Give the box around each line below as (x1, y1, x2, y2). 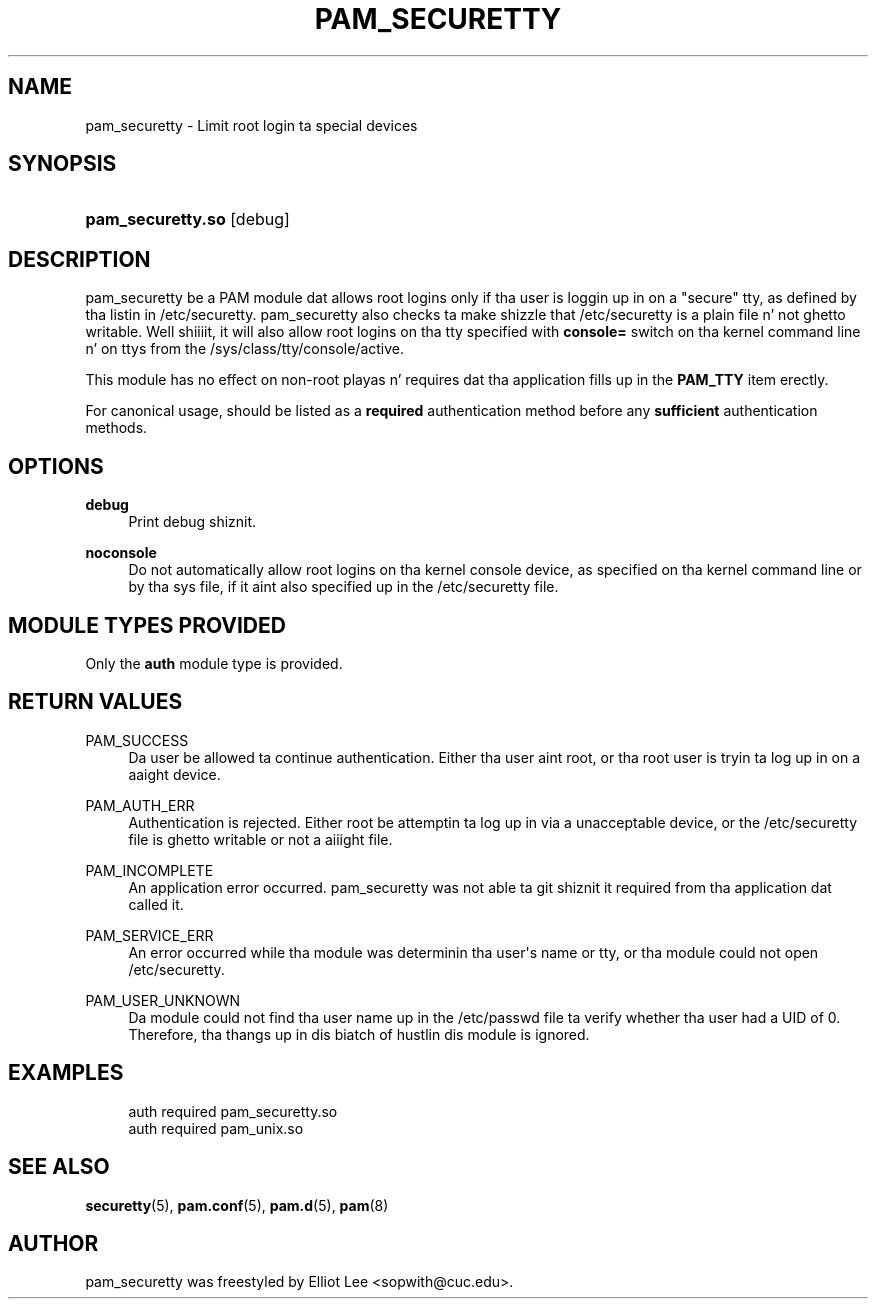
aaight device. (128, 765, 221, 783)
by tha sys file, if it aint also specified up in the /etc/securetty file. (128, 578, 559, 596)
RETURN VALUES (8, 689, 183, 715)
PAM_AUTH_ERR (85, 796, 195, 814)
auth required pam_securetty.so (128, 1102, 338, 1120)
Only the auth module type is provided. (85, 654, 343, 672)
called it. (128, 895, 184, 913)
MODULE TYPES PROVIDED (8, 612, 286, 638)
